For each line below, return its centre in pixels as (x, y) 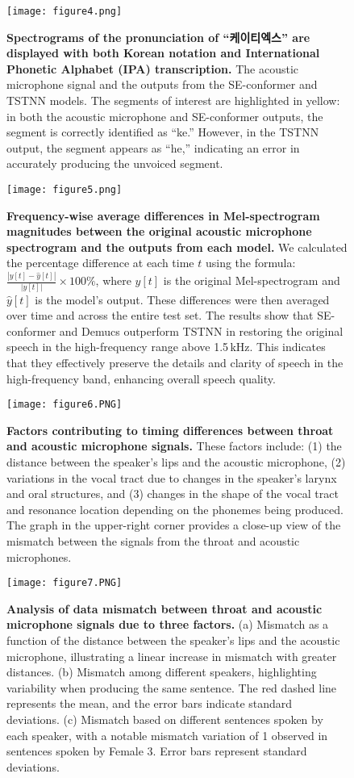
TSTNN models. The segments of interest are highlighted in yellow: (173, 100)
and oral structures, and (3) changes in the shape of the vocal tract (173, 494)
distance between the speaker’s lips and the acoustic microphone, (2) (176, 462)
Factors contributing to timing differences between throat (170, 430)
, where (113, 280)
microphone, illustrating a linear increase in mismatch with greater (172, 656)
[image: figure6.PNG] (65, 405)
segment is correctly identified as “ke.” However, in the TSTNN (163, 132)
